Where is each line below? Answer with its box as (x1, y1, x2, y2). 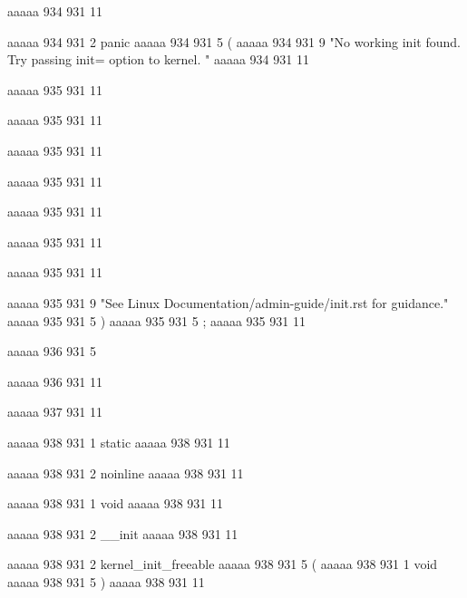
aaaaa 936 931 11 (7, 371, 102, 391)
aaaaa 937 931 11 (7, 402, 102, 421)
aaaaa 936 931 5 (7, 342, 96, 361)
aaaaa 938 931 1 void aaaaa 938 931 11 (7, 494, 223, 513)
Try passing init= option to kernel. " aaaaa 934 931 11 (7, 50, 309, 69)
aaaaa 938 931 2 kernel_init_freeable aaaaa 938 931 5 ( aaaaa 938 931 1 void (7, 555, 438, 574)
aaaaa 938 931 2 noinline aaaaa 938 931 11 (7, 463, 244, 482)
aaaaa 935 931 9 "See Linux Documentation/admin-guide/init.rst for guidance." (7, 293, 449, 312)
